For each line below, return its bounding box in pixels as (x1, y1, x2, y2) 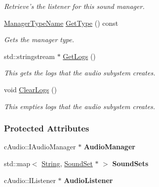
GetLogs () (63, 51, 96, 61)
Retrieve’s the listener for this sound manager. (4, 1, 145, 11)
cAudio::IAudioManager (4, 141, 76, 152)
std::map (4, 158, 30, 168)
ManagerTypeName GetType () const (4, 17, 119, 28)
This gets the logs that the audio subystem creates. (4, 67, 156, 78)
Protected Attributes (4, 122, 89, 134)
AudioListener (64, 175, 113, 185)
